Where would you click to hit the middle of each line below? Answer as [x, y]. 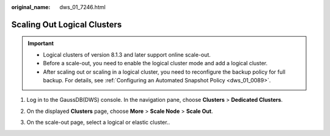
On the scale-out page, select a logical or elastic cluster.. [98, 123]
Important [41, 43]
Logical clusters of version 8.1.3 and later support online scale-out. [127, 54]
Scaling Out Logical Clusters [67, 24]
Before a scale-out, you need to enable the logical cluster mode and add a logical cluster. [156, 63]
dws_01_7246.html [83, 7]
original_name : [31, 7]
